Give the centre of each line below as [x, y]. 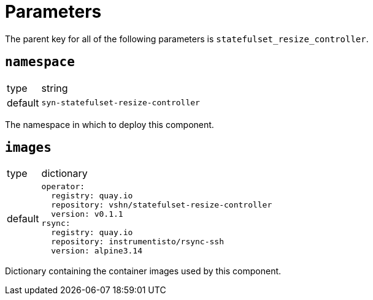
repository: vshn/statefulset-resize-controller [162, 205]
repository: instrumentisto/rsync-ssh [138, 242]
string [55, 88]
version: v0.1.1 [87, 214]
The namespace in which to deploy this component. [110, 124]
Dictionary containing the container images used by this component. [143, 271]
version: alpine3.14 [97, 251]
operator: [63, 187]
